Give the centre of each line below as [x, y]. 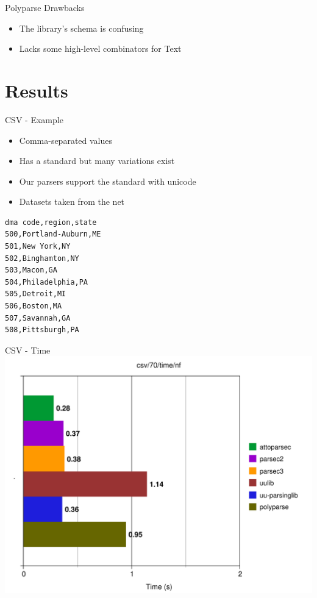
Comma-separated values [66, 140]
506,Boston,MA [34, 306]
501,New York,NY [38, 247]
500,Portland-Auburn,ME [53, 234]
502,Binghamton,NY [42, 258]
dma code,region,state [51, 222]
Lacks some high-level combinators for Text [100, 48]
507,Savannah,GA [38, 318]
